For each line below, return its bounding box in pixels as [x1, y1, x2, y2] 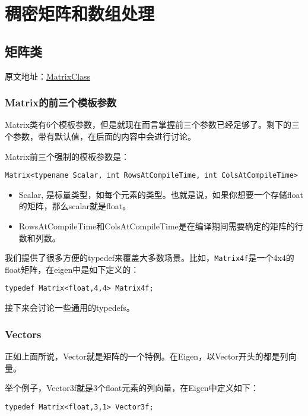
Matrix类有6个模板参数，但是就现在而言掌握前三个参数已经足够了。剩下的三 [5, 118, 300, 131]
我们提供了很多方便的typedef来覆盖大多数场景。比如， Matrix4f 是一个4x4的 [5, 251, 294, 264]
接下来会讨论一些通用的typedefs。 [5, 301, 135, 314]
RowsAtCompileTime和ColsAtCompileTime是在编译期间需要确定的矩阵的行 [18, 220, 303, 232]
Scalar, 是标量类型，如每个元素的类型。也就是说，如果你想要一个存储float [18, 188, 303, 200]
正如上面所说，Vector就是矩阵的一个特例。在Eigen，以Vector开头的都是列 [5, 349, 288, 362]
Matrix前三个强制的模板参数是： [5, 150, 130, 162]
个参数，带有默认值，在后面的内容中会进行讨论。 [5, 130, 196, 142]
